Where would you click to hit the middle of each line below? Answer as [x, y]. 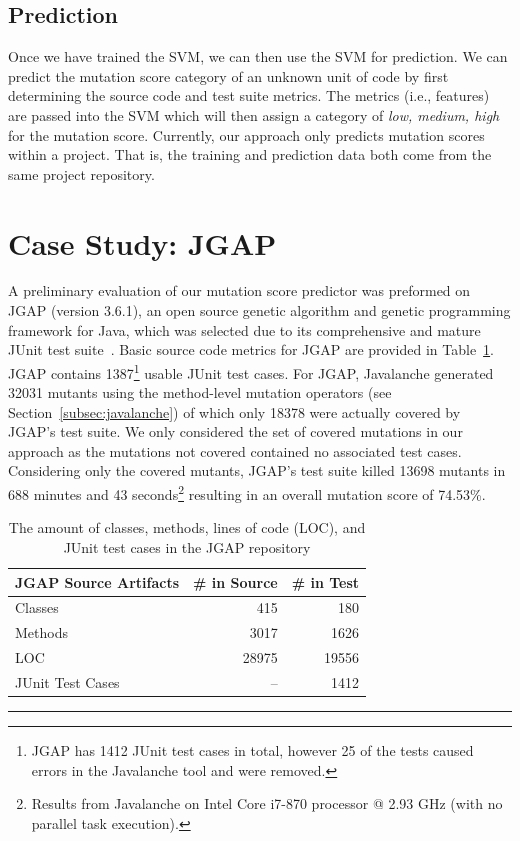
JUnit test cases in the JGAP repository [187, 546]
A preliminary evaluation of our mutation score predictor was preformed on [239, 290]
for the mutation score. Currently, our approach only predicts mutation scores [246, 134]
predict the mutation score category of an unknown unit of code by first [228, 75]
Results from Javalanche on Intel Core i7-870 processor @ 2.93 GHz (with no [267, 803]
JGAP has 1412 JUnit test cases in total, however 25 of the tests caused [252, 749]
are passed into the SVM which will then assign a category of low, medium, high [254, 114]
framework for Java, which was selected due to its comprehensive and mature [244, 329]
